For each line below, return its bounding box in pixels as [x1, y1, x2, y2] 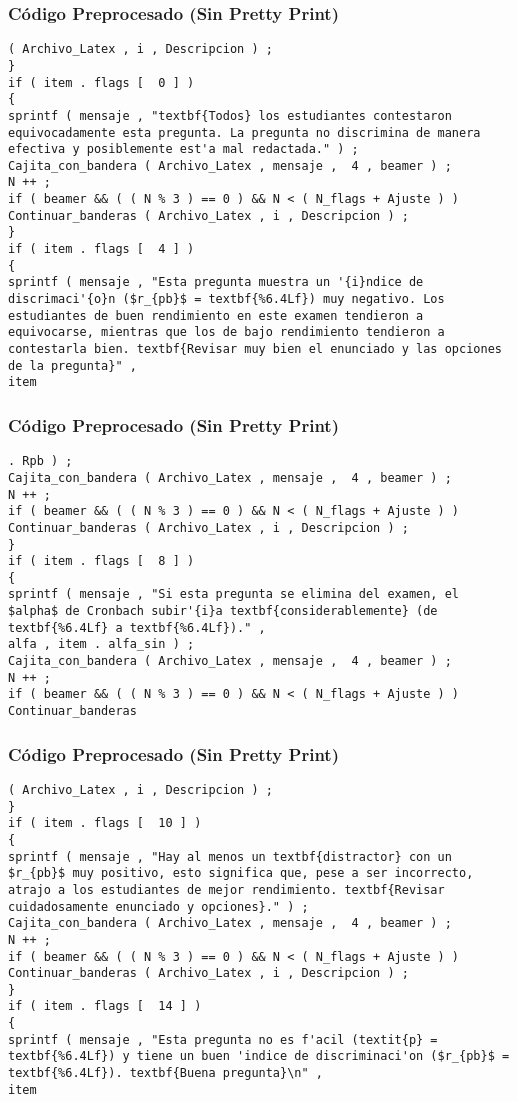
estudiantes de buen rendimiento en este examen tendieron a [8, 308, 424, 323]
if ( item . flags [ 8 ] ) [8, 554, 195, 569]
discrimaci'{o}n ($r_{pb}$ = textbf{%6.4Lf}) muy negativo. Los [8, 292, 445, 307]
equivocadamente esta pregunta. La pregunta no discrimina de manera [8, 125, 481, 140]
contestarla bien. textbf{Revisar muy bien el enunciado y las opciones [8, 342, 502, 357]
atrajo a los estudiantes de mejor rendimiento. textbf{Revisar [8, 882, 445, 897]
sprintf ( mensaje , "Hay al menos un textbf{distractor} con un [8, 849, 452, 864]
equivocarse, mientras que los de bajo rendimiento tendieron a [8, 325, 445, 340]
